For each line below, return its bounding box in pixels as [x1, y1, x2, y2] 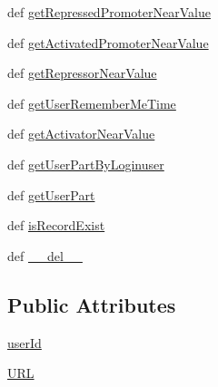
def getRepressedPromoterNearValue [7, 3, 211, 21]
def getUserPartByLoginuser [7, 154, 164, 173]
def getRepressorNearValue [7, 63, 157, 82]
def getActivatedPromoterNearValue [7, 33, 209, 52]
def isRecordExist [7, 216, 105, 235]
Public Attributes [7, 290, 176, 318]
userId [7, 333, 42, 352]
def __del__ [7, 246, 83, 265]
